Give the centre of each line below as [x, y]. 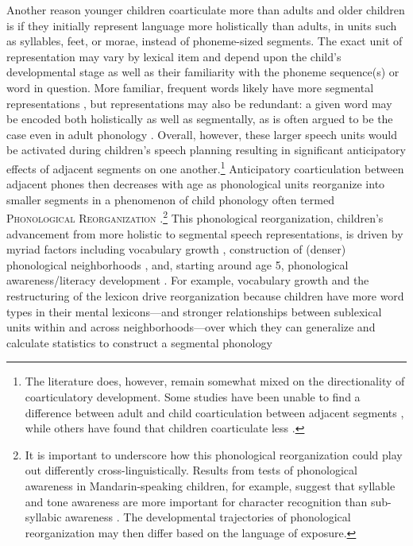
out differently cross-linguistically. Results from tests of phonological [191, 470]
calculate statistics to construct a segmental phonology [139, 342]
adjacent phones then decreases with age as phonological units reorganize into [196, 184]
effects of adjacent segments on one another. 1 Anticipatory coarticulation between [205, 167]
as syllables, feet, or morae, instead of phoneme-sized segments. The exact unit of [205, 41]
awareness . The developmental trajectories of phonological [208, 517]
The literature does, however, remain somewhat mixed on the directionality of [215, 381]
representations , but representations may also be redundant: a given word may [199, 103]
